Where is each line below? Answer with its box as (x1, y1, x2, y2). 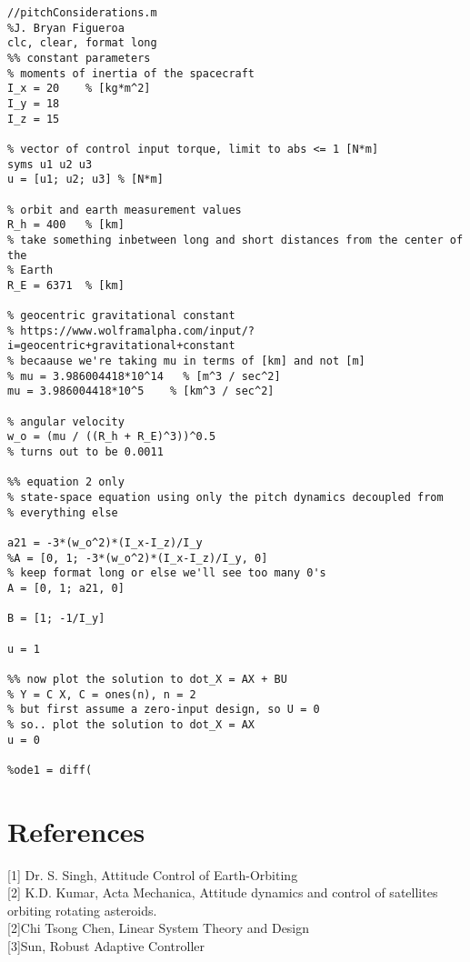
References (7, 812, 145, 849)
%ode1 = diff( (7, 763, 93, 777)
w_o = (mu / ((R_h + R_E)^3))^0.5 (7, 430, 216, 444)
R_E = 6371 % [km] (7, 278, 125, 292)
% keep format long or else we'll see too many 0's (7, 566, 326, 580)
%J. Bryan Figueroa (7, 21, 125, 35)
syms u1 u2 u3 (7, 157, 93, 171)
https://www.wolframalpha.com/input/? (20, 324, 255, 337)
